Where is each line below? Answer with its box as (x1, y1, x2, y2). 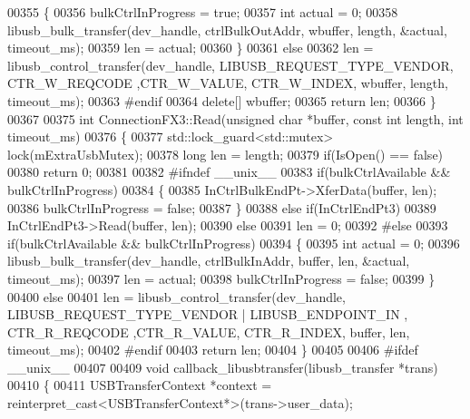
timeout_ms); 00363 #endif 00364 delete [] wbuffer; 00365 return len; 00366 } (7, 91, 436, 110)
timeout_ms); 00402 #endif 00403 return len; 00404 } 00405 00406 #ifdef (7, 340, 418, 359)
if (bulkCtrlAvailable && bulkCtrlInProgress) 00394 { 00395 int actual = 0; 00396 (7, 233, 460, 252)
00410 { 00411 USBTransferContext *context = (7, 375, 272, 395)
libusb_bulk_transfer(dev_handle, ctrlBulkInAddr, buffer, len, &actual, (7, 251, 410, 270)
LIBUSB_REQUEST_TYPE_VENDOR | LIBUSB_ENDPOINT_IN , (7, 305, 408, 324)
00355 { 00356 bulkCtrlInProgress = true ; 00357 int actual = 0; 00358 (7, 3, 398, 21)
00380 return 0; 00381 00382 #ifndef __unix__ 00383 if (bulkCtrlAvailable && (7, 162, 451, 181)
